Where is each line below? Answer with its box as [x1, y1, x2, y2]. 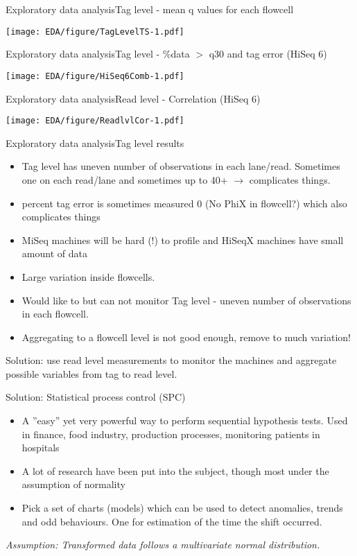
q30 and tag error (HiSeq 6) [209, 46, 327, 61]
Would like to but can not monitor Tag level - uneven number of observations [21, 293, 351, 307]
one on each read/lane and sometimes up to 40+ [21, 172, 228, 186]
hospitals [21, 440, 60, 455]
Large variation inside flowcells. [21, 269, 155, 284]
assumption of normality [21, 477, 125, 492]
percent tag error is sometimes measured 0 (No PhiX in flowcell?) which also [21, 196, 347, 210]
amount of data [21, 246, 87, 261]
